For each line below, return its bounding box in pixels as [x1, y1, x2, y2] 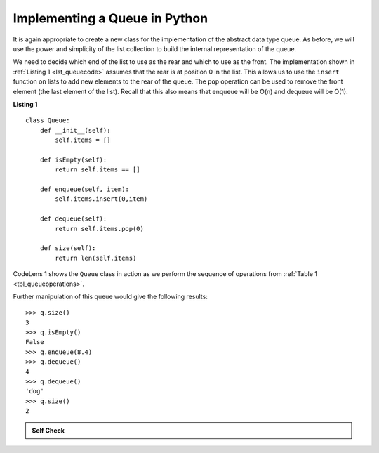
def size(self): [39, 244, 96, 252]
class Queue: [25, 117, 70, 124]
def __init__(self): [39, 126, 111, 134]
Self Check [32, 426, 65, 435]
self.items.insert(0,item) [55, 195, 148, 203]
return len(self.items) [55, 254, 137, 262]
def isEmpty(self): [39, 155, 107, 164]
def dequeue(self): [39, 215, 107, 223]
